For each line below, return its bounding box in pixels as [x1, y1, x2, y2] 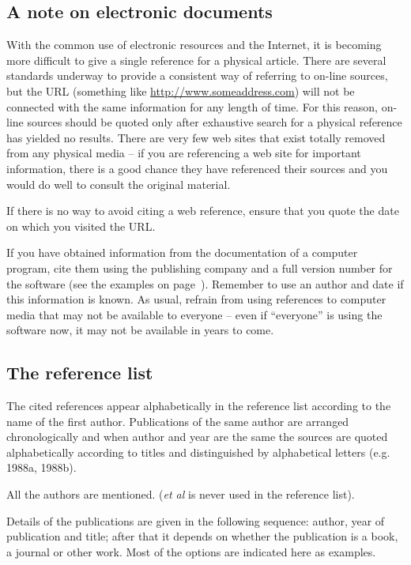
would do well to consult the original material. [6, 175, 231, 192]
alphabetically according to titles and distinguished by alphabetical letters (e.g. [6, 443, 390, 460]
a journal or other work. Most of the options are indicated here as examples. [6, 543, 376, 559]
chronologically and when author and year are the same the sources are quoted [6, 428, 388, 445]
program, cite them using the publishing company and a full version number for [6, 259, 393, 276]
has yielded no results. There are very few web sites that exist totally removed [6, 129, 386, 145]
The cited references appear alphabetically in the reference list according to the [6, 397, 391, 414]
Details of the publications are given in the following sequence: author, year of [6, 512, 385, 529]
